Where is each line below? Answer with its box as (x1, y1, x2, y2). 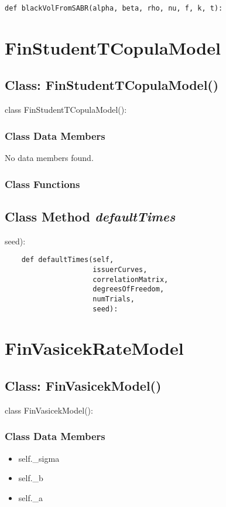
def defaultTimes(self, (21, 256, 114, 264)
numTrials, (93, 294, 135, 303)
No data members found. (5, 152, 94, 164)
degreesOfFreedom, (93, 285, 165, 294)
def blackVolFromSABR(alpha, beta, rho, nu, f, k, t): (5, 4, 223, 12)
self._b (18, 472, 43, 484)
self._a (18, 491, 43, 503)
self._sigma (18, 452, 60, 464)
